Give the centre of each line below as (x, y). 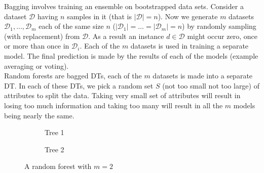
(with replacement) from (42, 36)
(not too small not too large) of (211, 85)
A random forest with (58, 166)
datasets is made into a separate (203, 76)
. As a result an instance (126, 36)
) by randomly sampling (219, 26)
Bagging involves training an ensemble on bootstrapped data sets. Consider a (124, 6)
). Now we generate (188, 16)
